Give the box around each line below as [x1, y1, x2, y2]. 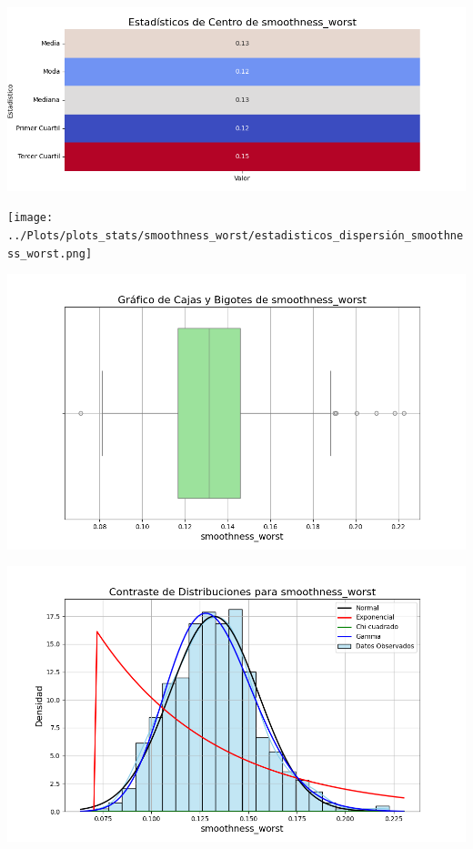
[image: [7, 211, 54, 225]
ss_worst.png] [7, 247, 93, 260]
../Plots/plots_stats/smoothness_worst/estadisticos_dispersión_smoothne [7, 228, 464, 242]
